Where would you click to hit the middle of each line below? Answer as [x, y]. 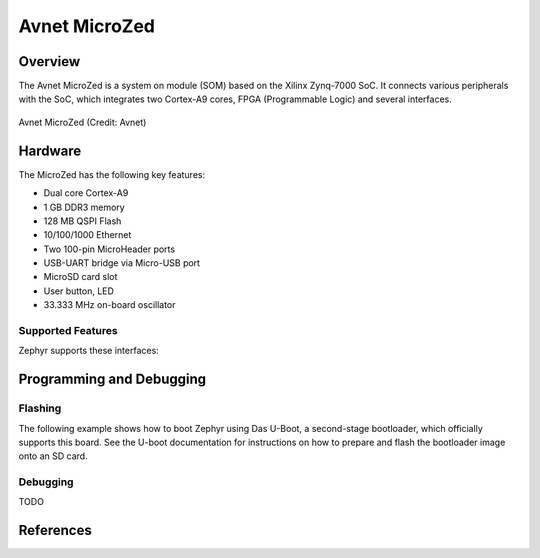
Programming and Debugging [112, 379]
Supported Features [68, 331]
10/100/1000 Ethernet [87, 235]
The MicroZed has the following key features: [111, 174]
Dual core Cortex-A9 [86, 193]
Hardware [50, 150]
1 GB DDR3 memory [84, 207]
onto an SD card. [53, 456]
